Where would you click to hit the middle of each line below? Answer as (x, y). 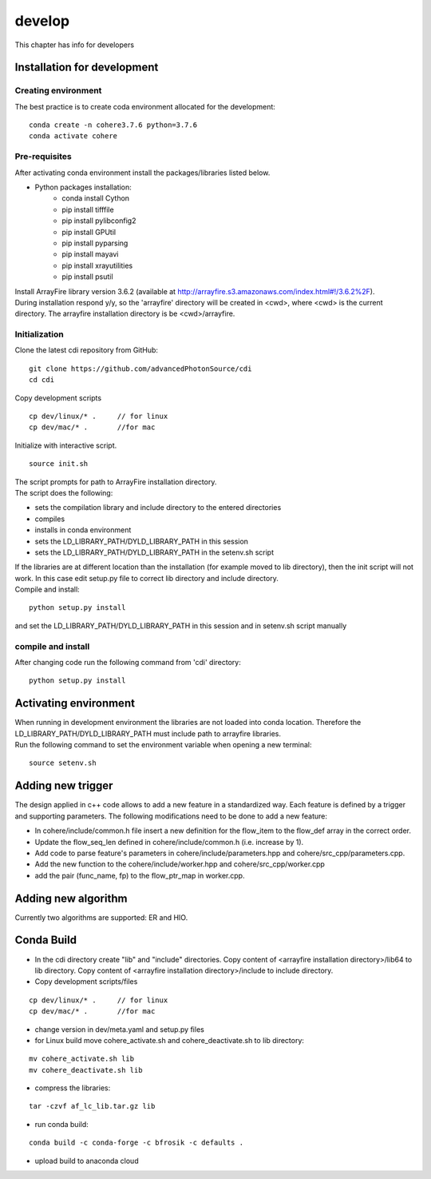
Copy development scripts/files (86, 982)
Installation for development (87, 68)
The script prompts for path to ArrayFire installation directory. (116, 482)
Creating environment (58, 90)
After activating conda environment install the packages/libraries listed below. (142, 173)
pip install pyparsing (95, 243)
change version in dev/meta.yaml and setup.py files (120, 1029)
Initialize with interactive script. (66, 445)
